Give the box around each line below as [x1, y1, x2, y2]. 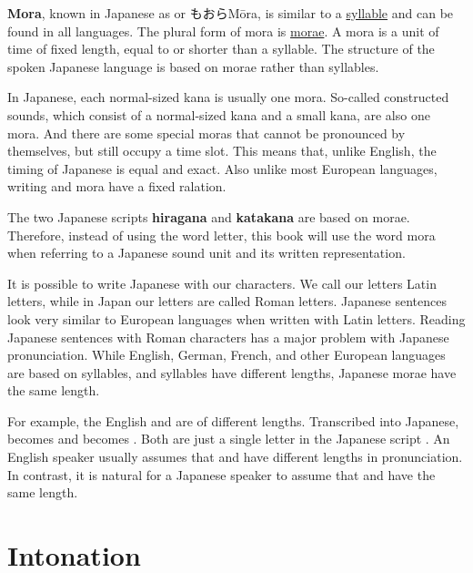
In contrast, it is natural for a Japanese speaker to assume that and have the [7, 465, 436, 484]
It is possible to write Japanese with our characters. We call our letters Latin [7, 273, 437, 292]
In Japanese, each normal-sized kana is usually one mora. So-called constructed [7, 87, 449, 107]
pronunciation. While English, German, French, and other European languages [7, 345, 446, 364]
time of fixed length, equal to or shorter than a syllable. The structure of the [7, 39, 435, 58]
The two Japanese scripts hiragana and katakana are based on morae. [7, 207, 410, 226]
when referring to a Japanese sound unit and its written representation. [7, 243, 406, 262]
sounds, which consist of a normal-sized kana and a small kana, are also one [7, 105, 430, 124]
